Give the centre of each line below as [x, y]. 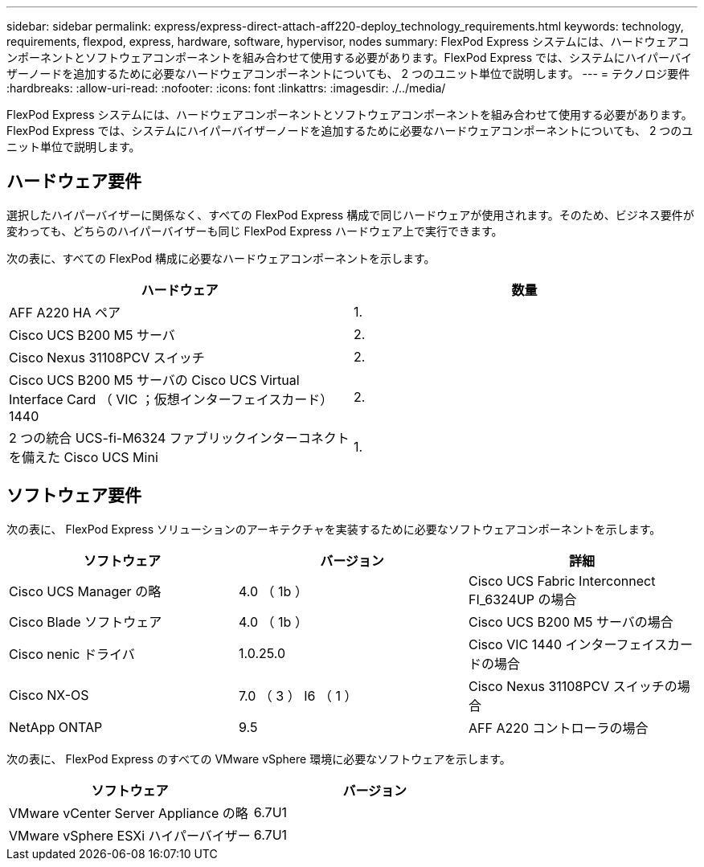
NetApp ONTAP [56, 727]
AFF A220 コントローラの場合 [558, 728]
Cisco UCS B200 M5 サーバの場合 [571, 622]
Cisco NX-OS [49, 695]
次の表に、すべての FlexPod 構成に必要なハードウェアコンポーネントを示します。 [221, 258]
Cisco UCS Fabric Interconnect [562, 581]
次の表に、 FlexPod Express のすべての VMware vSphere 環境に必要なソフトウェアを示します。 [259, 759]
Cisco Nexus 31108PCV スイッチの [573, 686]
